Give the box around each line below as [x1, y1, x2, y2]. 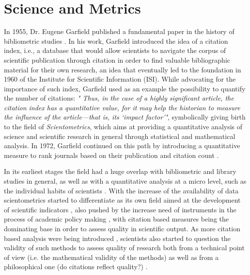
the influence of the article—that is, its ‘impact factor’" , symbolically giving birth [4, 112, 246, 122]
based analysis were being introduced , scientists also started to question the [4, 233, 231, 243]
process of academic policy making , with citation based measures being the [4, 214, 229, 224]
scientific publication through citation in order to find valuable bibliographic [4, 54, 230, 65]
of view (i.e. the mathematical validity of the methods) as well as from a [4, 252, 219, 262]
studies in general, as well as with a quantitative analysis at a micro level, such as [4, 176, 247, 186]
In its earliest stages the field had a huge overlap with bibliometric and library [4, 166, 236, 176]
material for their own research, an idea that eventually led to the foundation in [4, 64, 241, 74]
